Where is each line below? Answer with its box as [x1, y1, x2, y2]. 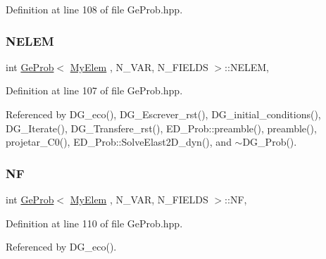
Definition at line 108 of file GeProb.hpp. [6, 2, 183, 16]
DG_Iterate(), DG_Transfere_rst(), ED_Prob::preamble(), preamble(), [6, 120, 317, 135]
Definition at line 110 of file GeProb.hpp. [6, 215, 183, 230]
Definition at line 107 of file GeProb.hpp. [6, 83, 183, 98]
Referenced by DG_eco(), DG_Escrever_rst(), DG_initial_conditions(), [6, 107, 321, 121]
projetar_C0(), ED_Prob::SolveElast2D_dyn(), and [6, 134, 232, 149]
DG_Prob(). [242, 134, 297, 149]
